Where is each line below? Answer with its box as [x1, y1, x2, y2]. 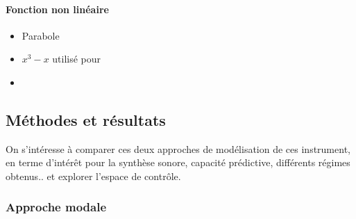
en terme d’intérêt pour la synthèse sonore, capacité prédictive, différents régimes [6, 155, 350, 170]
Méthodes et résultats [6, 108, 166, 130]
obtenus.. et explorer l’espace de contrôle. [6, 168, 181, 183]
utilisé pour [52, 51, 101, 66]
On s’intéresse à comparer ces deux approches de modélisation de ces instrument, [6, 141, 350, 156]
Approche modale [6, 198, 107, 216]
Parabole [22, 28, 60, 42]
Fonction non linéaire [6, 1, 109, 16]
